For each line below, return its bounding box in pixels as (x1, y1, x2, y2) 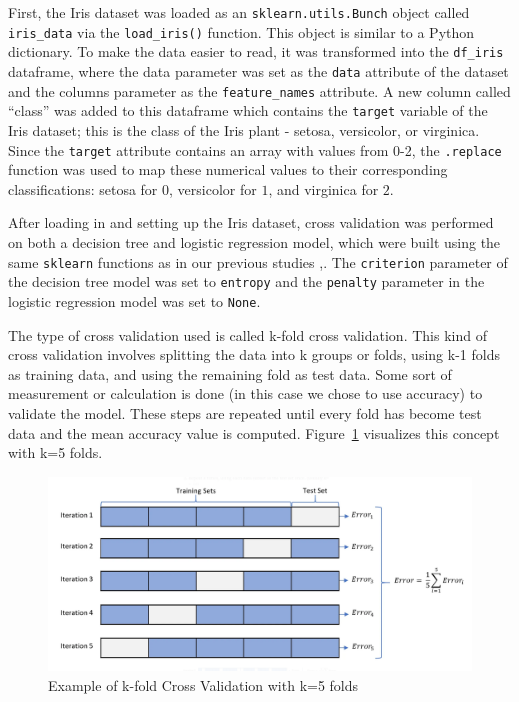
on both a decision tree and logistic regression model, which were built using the (8, 231, 501, 252)
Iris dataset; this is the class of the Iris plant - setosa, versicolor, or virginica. (8, 119, 480, 140)
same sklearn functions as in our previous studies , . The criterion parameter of (8, 251, 508, 272)
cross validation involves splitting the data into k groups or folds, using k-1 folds (8, 344, 500, 365)
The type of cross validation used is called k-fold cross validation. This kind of (8, 324, 487, 345)
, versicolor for (169, 178, 257, 199)
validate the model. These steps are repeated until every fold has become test (8, 402, 482, 423)
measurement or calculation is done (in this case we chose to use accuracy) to (8, 383, 483, 404)
